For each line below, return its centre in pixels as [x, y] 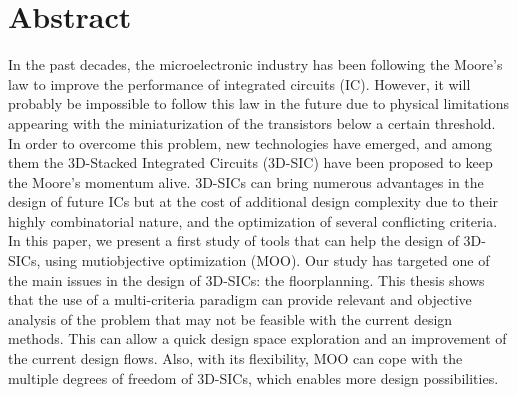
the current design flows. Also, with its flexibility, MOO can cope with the [235, 358]
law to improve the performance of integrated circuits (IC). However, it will [239, 83]
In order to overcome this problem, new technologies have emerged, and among [250, 142]
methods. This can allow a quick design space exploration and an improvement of [257, 338]
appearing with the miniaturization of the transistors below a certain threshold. [252, 122]
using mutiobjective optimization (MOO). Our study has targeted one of [267, 260]
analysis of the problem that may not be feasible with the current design [230, 318]
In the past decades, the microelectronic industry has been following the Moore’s [255, 64]
